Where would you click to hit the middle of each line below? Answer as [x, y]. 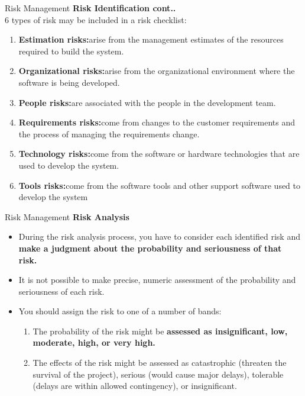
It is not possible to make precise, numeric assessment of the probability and [157, 280]
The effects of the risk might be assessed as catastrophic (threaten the [160, 363]
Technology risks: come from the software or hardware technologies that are [159, 154]
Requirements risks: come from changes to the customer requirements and [157, 122]
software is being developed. [69, 82]
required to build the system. [71, 51]
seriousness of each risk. [61, 291]
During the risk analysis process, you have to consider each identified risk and [159, 236]
